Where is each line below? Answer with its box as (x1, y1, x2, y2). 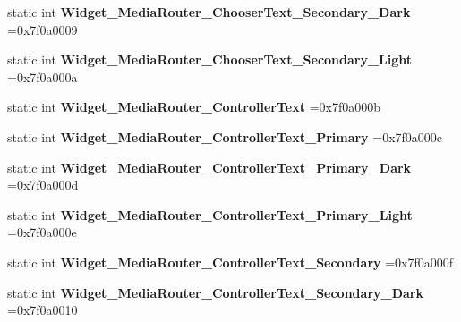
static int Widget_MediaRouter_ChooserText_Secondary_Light (7, 50, 413, 69)
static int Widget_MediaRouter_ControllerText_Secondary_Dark (7, 283, 423, 301)
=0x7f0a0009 (7, 20, 78, 38)
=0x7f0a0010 (7, 301, 78, 319)
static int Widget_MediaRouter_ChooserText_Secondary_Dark (7, 3, 411, 21)
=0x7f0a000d (7, 175, 79, 194)
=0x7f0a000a (7, 67, 78, 86)
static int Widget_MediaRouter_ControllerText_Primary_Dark (7, 157, 412, 176)
